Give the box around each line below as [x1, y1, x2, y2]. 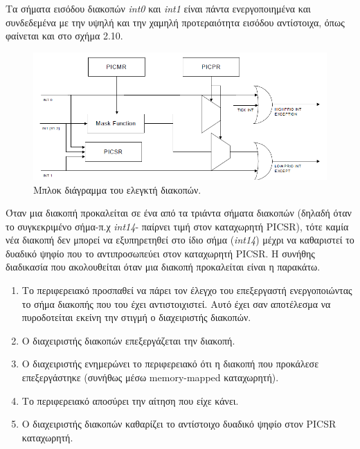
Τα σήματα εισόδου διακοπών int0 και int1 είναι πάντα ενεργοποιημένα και [6, 1, 311, 15]
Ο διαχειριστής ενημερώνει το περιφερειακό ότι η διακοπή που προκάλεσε [21, 356, 319, 371]
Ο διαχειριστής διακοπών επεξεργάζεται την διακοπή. [21, 333, 235, 347]
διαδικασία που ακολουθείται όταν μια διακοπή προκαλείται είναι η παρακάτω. [6, 259, 321, 274]
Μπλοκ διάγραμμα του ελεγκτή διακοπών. [33, 182, 201, 196]
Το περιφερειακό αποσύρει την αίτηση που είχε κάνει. [21, 393, 239, 407]
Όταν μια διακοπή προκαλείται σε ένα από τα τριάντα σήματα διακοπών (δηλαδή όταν [6, 205, 352, 220]
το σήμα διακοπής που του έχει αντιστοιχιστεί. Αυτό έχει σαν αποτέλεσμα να [21, 296, 331, 311]
